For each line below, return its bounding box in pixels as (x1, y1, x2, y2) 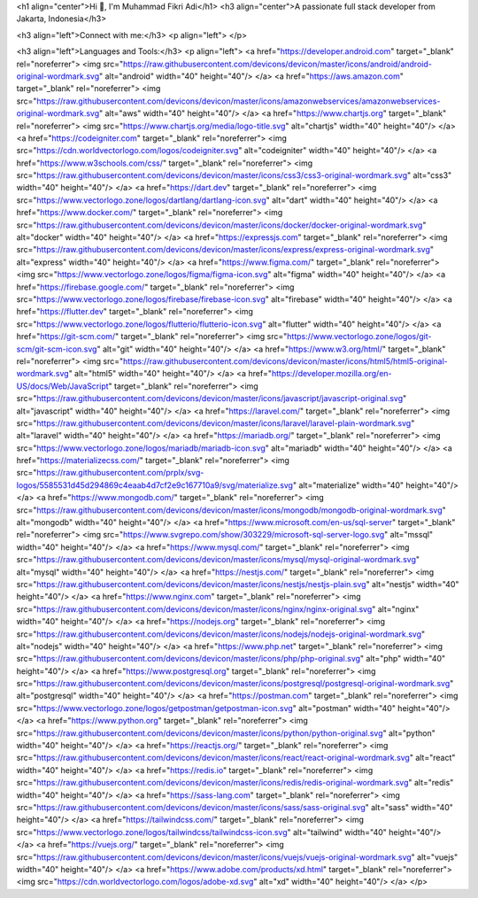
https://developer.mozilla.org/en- (271, 368, 393, 379)
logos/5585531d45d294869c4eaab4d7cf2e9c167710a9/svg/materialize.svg (16, 479, 294, 491)
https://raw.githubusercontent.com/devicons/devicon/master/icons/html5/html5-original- (122, 355, 448, 367)
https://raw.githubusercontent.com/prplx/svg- (36, 468, 204, 478)
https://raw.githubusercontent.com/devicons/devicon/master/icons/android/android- (122, 58, 433, 69)
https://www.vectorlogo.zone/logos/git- (286, 331, 432, 342)
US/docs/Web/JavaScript (16, 381, 110, 391)
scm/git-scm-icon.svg (16, 344, 97, 354)
